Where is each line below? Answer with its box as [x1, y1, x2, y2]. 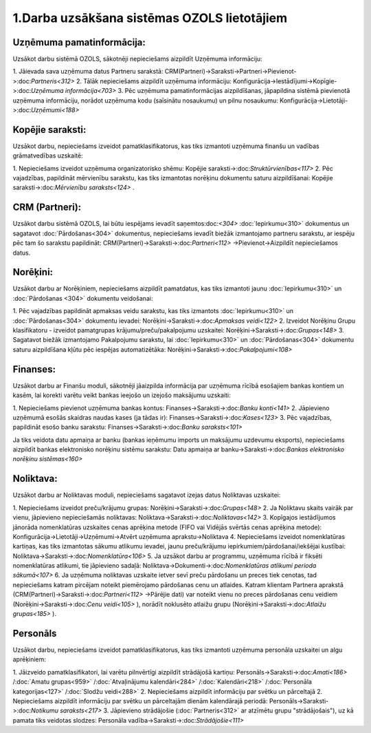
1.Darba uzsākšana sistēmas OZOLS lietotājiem [12, 10, 288, 25]
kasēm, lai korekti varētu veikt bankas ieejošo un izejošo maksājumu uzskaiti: [12, 391, 232, 399]
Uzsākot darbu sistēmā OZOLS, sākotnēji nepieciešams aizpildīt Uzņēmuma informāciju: [12, 55, 262, 63]
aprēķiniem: [12, 655, 46, 663]
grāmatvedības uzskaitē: [12, 151, 83, 160]
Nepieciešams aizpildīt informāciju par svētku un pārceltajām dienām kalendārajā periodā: [12, 697, 268, 705]
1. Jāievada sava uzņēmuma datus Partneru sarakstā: [12, 67, 164, 76]
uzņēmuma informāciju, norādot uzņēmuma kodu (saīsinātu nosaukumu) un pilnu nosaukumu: [12, 96, 278, 105]
